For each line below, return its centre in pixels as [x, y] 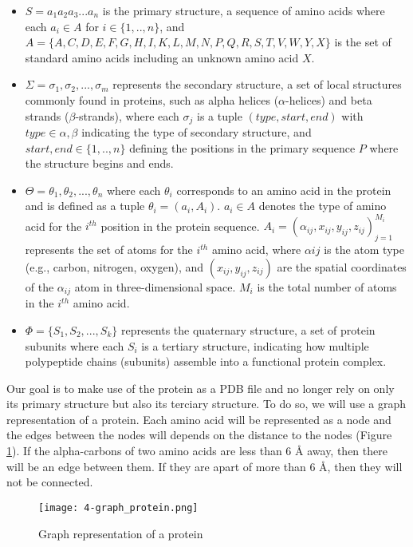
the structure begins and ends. [99, 163]
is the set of [363, 42]
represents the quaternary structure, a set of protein [248, 329]
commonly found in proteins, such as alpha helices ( [152, 99]
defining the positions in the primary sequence [242, 147]
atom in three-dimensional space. [155, 286]
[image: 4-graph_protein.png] [118, 507]
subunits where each [75, 345]
